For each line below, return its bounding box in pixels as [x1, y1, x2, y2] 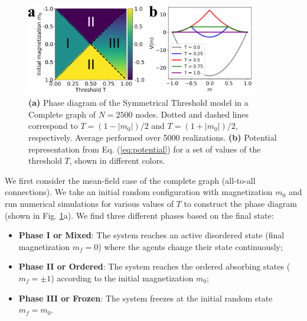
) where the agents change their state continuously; [98, 240, 283, 252]
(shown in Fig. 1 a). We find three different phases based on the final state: [5, 209, 274, 221]
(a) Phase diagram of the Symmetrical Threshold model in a [28, 96, 249, 109]
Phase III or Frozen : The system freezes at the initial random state [18, 291, 273, 304]
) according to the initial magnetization [51, 271, 194, 284]
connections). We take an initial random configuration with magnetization [5, 186, 273, 198]
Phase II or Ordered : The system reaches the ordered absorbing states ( [18, 260, 290, 273]
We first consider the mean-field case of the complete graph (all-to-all [5, 174, 256, 186]
